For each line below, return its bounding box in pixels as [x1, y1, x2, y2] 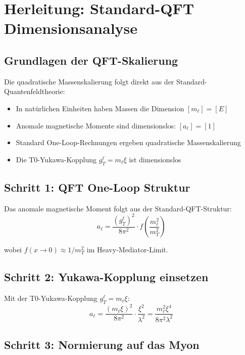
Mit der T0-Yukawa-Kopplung [4, 293, 97, 303]
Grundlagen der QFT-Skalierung [4, 52, 178, 68]
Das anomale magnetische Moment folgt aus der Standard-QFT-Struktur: [4, 203, 232, 213]
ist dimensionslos [129, 154, 181, 164]
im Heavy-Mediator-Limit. [86, 244, 168, 255]
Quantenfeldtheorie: [4, 86, 65, 97]
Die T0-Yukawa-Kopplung [16, 154, 97, 164]
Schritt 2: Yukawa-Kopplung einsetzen [4, 269, 209, 285]
